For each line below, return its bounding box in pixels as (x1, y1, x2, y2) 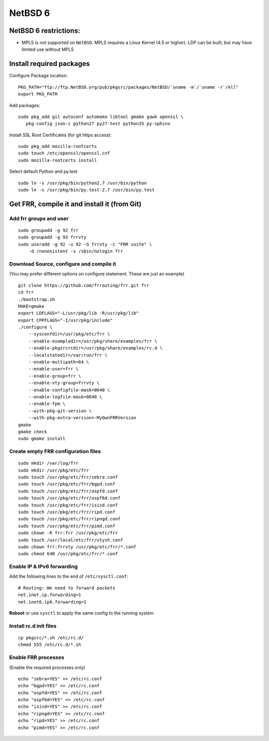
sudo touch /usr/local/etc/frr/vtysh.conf (18, 537, 124, 543)
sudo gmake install (18, 436, 66, 442)
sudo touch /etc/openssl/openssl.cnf (18, 150, 111, 156)
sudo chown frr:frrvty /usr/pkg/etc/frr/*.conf (18, 544, 136, 550)
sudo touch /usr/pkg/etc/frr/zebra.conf (18, 475, 118, 480)
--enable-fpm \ (28, 401, 66, 407)
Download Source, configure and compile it (9, 260, 117, 267)
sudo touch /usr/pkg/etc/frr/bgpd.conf (18, 481, 116, 487)
